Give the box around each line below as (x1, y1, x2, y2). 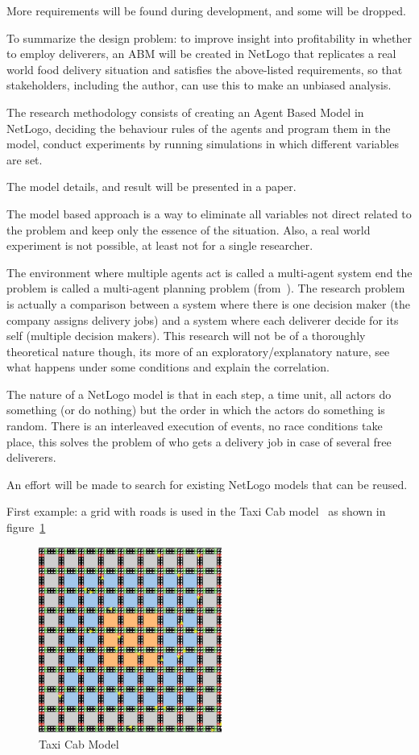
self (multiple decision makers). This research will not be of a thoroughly (6, 327, 366, 344)
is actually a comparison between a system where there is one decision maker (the (6, 295, 411, 312)
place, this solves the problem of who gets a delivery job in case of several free (6, 433, 392, 450)
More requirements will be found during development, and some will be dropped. (6, 2, 406, 19)
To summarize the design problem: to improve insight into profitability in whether (6, 29, 412, 46)
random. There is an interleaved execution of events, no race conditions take (6, 417, 383, 434)
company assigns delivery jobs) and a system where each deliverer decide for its (6, 311, 399, 328)
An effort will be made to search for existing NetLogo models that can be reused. (6, 475, 408, 492)
